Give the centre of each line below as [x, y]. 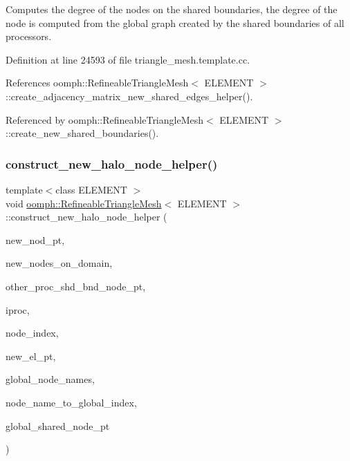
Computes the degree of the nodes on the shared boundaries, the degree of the [172, 9]
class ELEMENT [91, 189]
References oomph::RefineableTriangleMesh [97, 83]
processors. [29, 36]
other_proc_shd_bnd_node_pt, [76, 286]
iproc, [18, 309]
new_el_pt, [31, 356]
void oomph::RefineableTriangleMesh [84, 203]
